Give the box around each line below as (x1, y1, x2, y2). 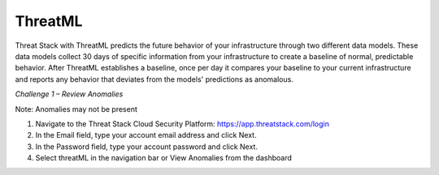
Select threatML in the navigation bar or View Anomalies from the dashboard (35, 153, 293, 163)
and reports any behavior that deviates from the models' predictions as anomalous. (15, 74, 294, 84)
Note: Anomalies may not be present (15, 104, 137, 113)
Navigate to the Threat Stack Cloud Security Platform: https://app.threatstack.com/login (35, 118, 329, 129)
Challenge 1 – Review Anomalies (15, 89, 124, 99)
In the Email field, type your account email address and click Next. (35, 130, 257, 140)
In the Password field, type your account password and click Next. (35, 142, 258, 152)
